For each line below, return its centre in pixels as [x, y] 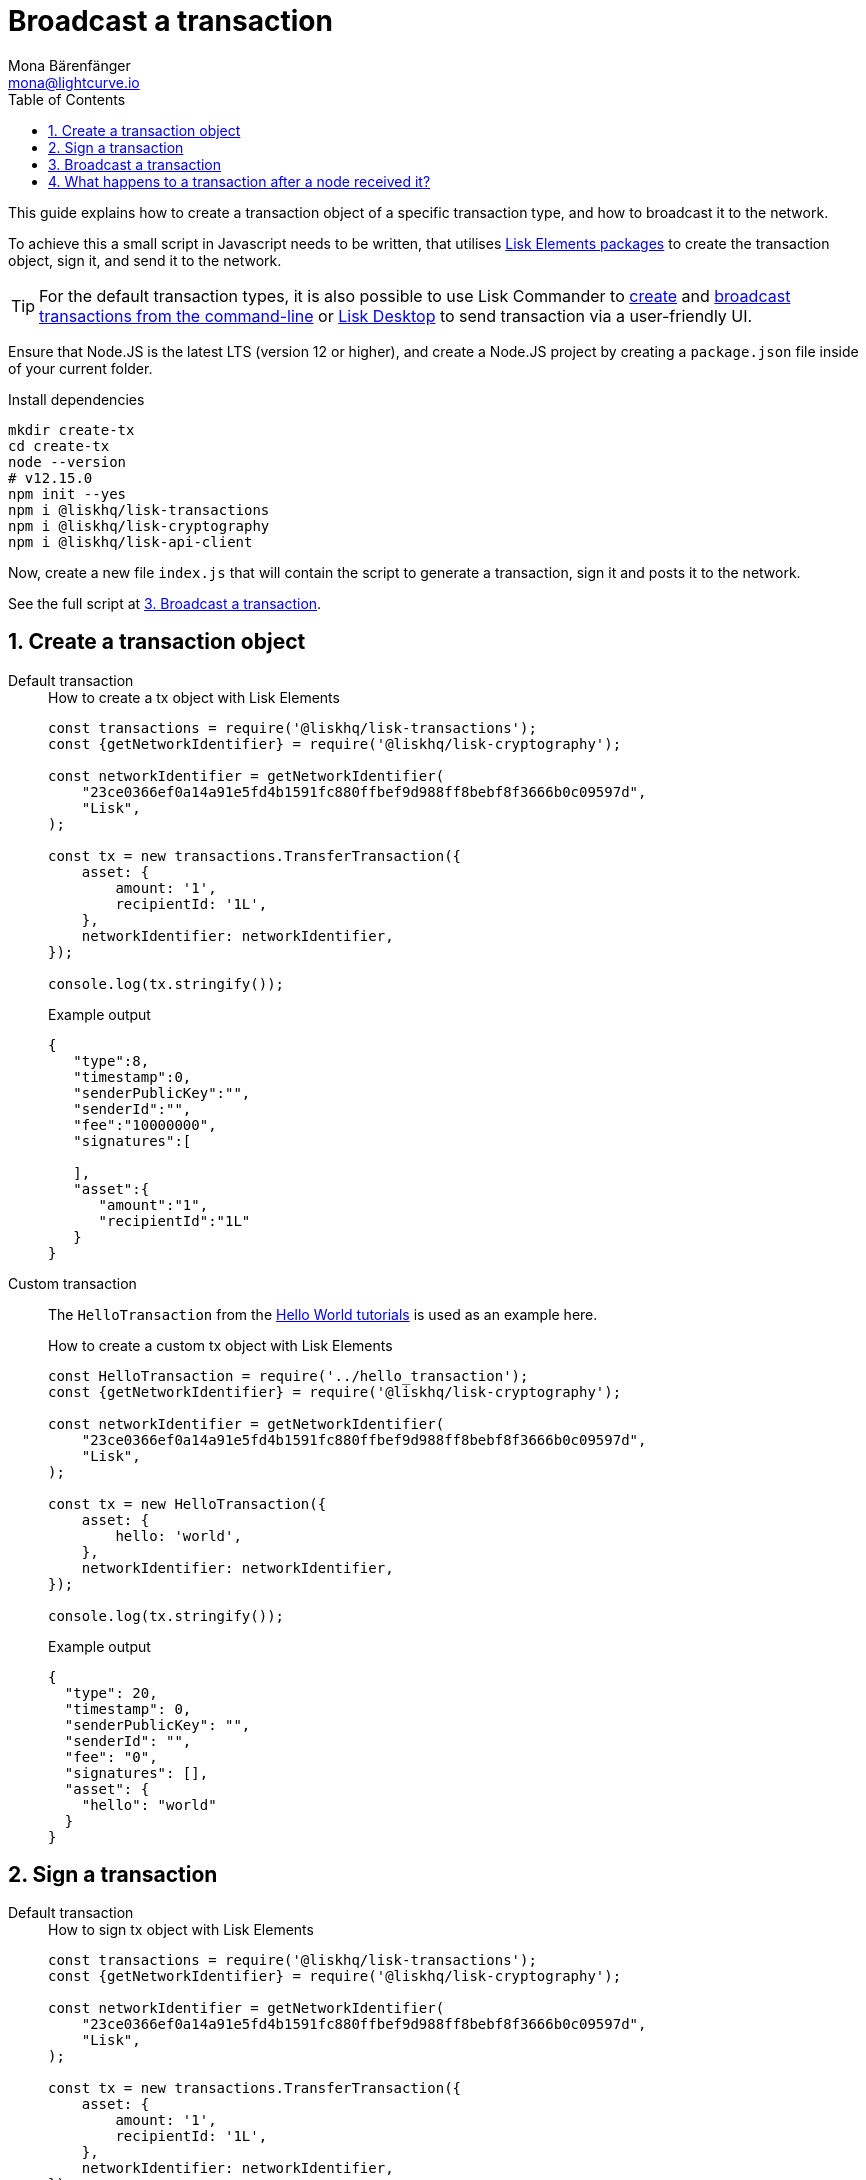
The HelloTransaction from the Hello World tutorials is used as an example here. [323, 1314]
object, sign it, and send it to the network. [145, 260]
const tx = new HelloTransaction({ [187, 1503]
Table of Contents [67, 99]
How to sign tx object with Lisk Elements [181, 1930]
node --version [67, 461]
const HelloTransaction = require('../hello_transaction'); [288, 1375]
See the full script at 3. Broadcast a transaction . [165, 603]
